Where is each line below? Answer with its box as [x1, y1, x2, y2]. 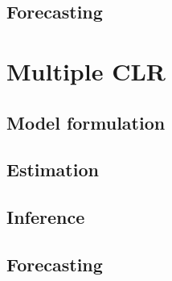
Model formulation [6, 110, 166, 134]
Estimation [6, 157, 99, 182]
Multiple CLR [6, 54, 166, 87]
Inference [6, 205, 85, 229]
